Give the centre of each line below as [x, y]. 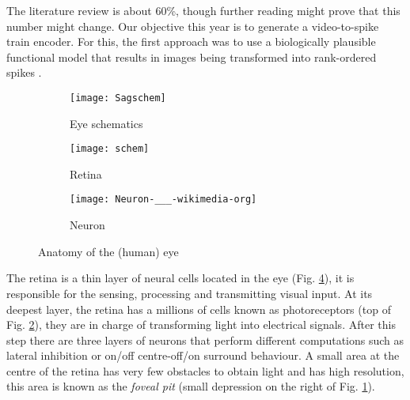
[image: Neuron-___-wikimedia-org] [163, 200]
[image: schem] [110, 149]
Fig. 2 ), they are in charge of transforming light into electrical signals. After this [201, 325]
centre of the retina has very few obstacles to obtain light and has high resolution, [205, 370]
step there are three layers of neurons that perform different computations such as [205, 340]
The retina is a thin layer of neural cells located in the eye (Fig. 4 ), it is [180, 278]
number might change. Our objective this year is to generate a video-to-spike [193, 26]
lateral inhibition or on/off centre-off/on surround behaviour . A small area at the [203, 355]
